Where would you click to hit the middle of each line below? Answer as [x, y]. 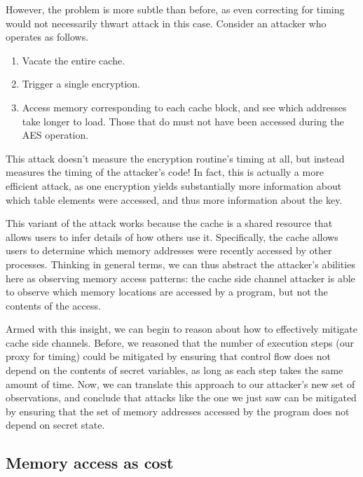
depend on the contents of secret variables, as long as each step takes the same [174, 370]
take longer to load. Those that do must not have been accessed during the [183, 121]
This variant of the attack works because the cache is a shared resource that [169, 223]
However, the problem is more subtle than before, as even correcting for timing [175, 9]
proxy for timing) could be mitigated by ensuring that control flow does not [168, 356]
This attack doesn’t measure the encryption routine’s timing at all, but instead [175, 158]
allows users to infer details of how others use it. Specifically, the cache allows [172, 236]
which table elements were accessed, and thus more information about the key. [174, 199]
